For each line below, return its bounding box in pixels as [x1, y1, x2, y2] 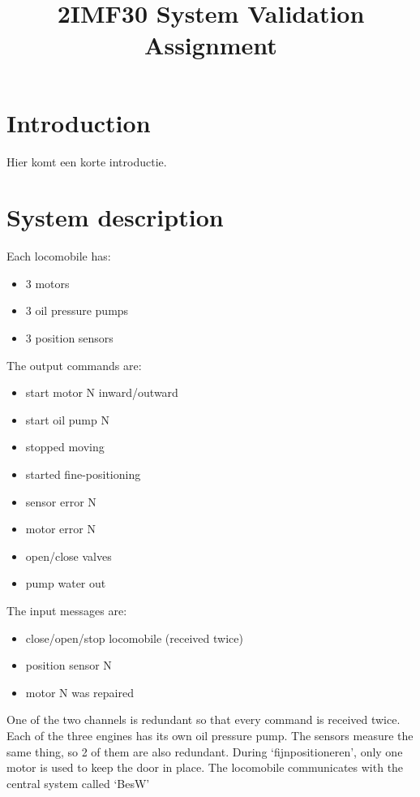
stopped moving [25, 438, 105, 455]
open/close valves [25, 547, 112, 564]
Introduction [6, 106, 151, 139]
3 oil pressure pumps [25, 302, 129, 319]
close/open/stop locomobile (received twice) [25, 629, 243, 646]
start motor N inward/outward [25, 384, 178, 401]
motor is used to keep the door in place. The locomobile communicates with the [6, 759, 404, 776]
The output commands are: [6, 356, 142, 373]
